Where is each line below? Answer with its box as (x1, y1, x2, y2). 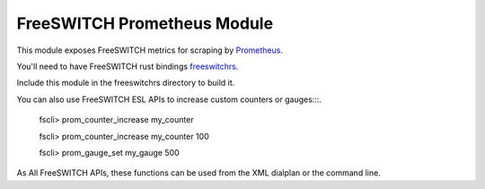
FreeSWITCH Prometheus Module (16, 13, 274, 33)
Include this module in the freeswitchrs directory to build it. (16, 77, 235, 89)
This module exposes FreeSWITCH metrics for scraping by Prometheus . (16, 45, 283, 56)
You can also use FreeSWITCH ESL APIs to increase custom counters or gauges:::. (16, 94, 322, 105)
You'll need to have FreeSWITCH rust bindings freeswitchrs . (16, 61, 239, 72)
